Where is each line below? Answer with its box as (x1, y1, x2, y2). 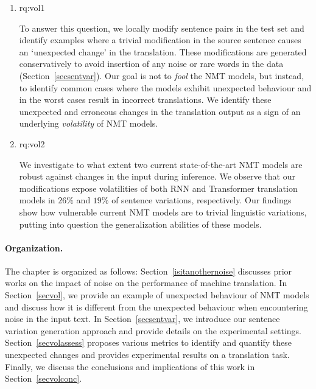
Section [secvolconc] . (5, 372, 82, 385)
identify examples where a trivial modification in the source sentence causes (19, 33, 301, 46)
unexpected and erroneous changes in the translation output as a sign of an (19, 105, 301, 117)
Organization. (5, 241, 63, 254)
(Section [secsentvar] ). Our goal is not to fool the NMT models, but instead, (19, 69, 304, 82)
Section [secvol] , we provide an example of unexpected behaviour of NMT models (5, 289, 309, 301)
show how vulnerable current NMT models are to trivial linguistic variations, (19, 205, 307, 218)
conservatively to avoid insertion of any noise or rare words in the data (19, 57, 284, 70)
